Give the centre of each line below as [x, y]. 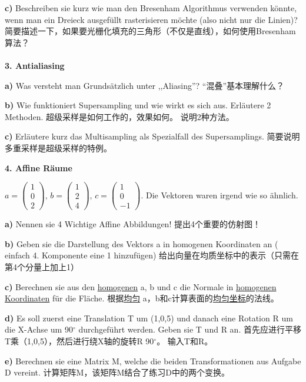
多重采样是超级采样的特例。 [58, 147]
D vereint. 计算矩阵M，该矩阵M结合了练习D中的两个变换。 [117, 372]
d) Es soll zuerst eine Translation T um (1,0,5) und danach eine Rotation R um [149, 318]
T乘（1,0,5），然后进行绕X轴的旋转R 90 [79, 341]
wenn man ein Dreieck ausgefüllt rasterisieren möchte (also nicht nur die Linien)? [151, 19]
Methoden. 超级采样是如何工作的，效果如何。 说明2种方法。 [119, 116]
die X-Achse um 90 [39, 329]
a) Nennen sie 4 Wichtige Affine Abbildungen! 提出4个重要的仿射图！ [133, 224]
